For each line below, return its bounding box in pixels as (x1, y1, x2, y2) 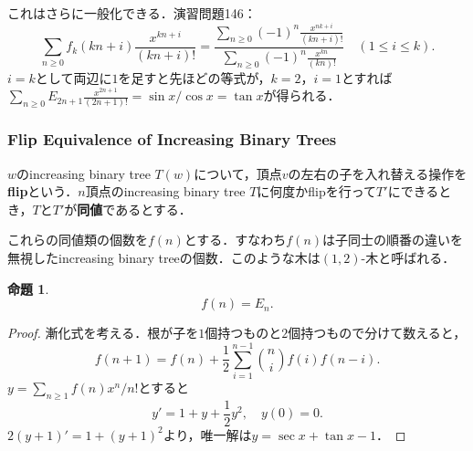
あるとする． (115, 199, 192, 218)
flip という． (7, 182, 79, 201)
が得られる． (263, 86, 341, 105)
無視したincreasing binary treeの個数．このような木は (7, 248, 321, 267)
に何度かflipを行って (257, 182, 377, 201)
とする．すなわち (184, 230, 287, 249)
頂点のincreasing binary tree (85, 182, 246, 201)
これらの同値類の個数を (7, 230, 148, 249)
